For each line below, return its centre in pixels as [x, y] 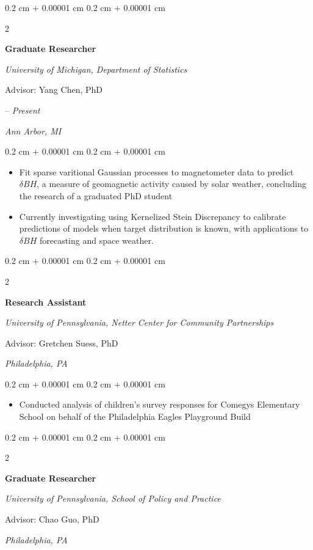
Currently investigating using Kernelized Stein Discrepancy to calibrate [153, 216]
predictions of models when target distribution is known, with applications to [164, 228]
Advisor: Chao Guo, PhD [52, 519]
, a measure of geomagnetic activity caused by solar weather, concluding [171, 184]
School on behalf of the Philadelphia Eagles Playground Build [135, 416]
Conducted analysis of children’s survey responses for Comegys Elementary [160, 404]
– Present [23, 110]
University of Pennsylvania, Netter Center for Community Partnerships [139, 322]
